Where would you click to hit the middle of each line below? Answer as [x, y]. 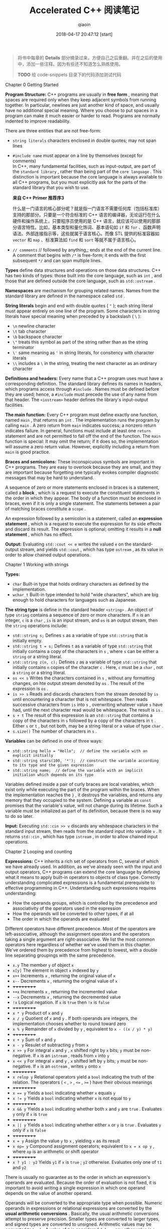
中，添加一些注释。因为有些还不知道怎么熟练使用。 [70, 64]
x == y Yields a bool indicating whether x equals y [64, 1093]
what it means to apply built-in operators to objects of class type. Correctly [83, 877]
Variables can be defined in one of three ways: [54, 741]
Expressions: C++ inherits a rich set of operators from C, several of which [82, 861]
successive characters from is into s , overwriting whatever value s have [88, 705]
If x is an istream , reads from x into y [71, 1056]
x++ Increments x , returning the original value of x [64, 975]
